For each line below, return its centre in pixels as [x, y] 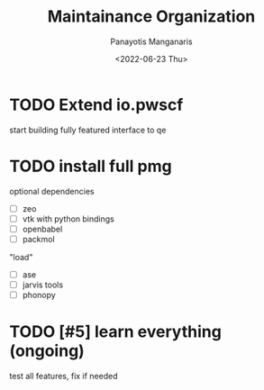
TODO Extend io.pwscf [96, 104]
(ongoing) [47, 351]
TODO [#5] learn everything [116, 332]
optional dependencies [52, 191]
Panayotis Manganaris [151, 41]
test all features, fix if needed [64, 376]
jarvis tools [43, 285]
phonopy [39, 295]
